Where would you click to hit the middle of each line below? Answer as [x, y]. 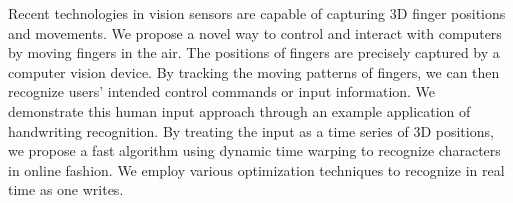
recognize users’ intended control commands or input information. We [222, 91]
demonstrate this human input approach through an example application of [239, 110]
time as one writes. [66, 189]
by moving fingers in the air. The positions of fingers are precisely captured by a [254, 52]
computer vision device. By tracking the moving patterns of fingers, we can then [254, 71]
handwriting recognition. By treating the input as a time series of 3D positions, [251, 130]
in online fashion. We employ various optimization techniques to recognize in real [256, 169]
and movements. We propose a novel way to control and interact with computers [255, 32]
